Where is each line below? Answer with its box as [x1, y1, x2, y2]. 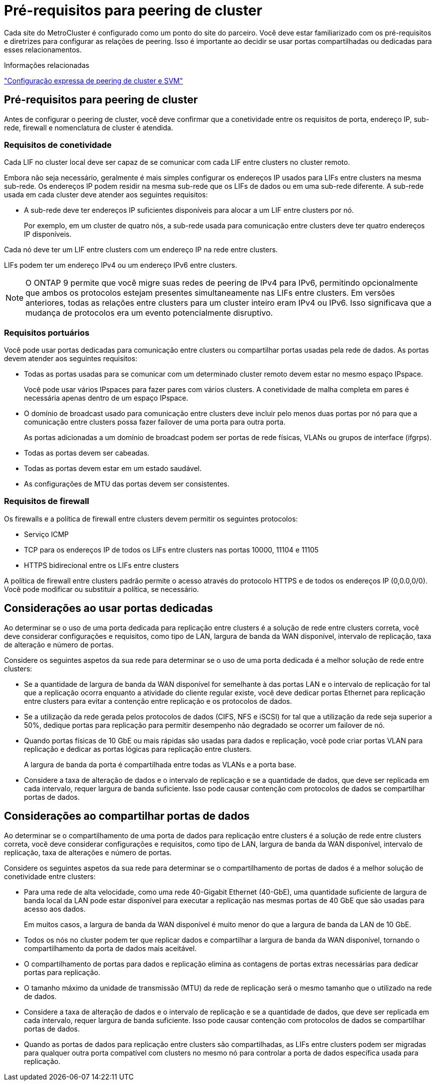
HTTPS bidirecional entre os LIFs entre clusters [24, 560, 179, 569]
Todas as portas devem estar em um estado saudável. [24, 464, 202, 473]
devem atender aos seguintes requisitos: [4, 354, 138, 363]
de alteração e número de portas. [4, 640, 114, 649]
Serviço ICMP [24, 530, 69, 539]
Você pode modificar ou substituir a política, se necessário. [4, 584, 199, 593]
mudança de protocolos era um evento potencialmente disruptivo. [25, 308, 273, 318]
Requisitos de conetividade [4, 139, 112, 150]
